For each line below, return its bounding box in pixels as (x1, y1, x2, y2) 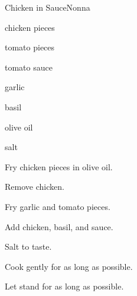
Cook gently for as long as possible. (5, 260, 133, 272)
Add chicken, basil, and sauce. (5, 220, 113, 233)
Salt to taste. (5, 240, 52, 253)
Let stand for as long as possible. (5, 280, 124, 292)
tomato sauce (5, 61, 53, 73)
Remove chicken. (5, 180, 64, 193)
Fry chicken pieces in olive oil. (5, 160, 113, 173)
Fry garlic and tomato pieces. (5, 200, 110, 212)
